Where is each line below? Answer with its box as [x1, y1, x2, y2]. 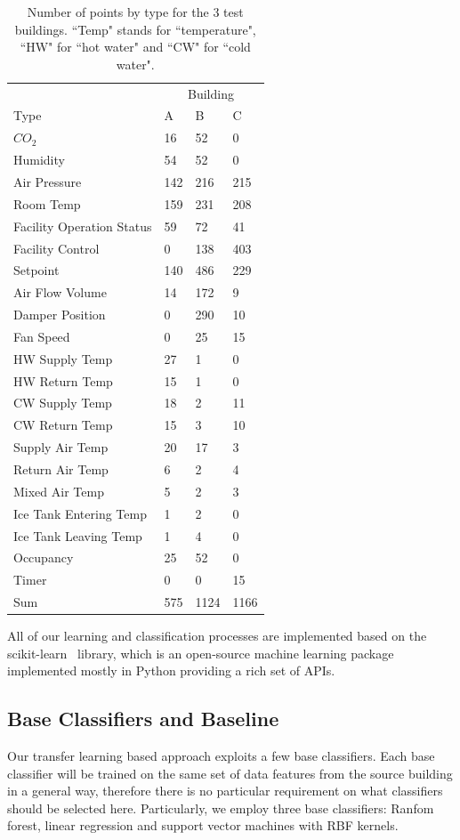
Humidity [13, 150, 65, 169]
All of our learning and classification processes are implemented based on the [7, 626, 427, 645]
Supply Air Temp [13, 438, 109, 456]
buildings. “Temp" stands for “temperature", [14, 20, 256, 38]
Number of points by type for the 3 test [27, 3, 244, 20]
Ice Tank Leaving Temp [13, 526, 142, 545]
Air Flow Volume [13, 283, 107, 302]
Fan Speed [13, 327, 70, 345]
